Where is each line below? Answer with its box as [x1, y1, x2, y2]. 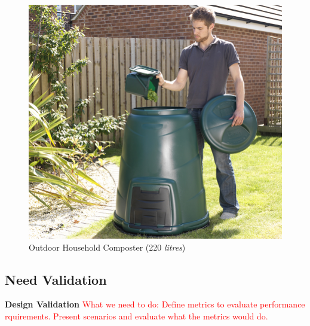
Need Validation [5, 270, 107, 288]
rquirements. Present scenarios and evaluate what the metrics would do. [5, 310, 268, 322]
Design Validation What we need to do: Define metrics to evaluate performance [5, 298, 305, 310]
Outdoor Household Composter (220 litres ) [29, 240, 186, 253]
